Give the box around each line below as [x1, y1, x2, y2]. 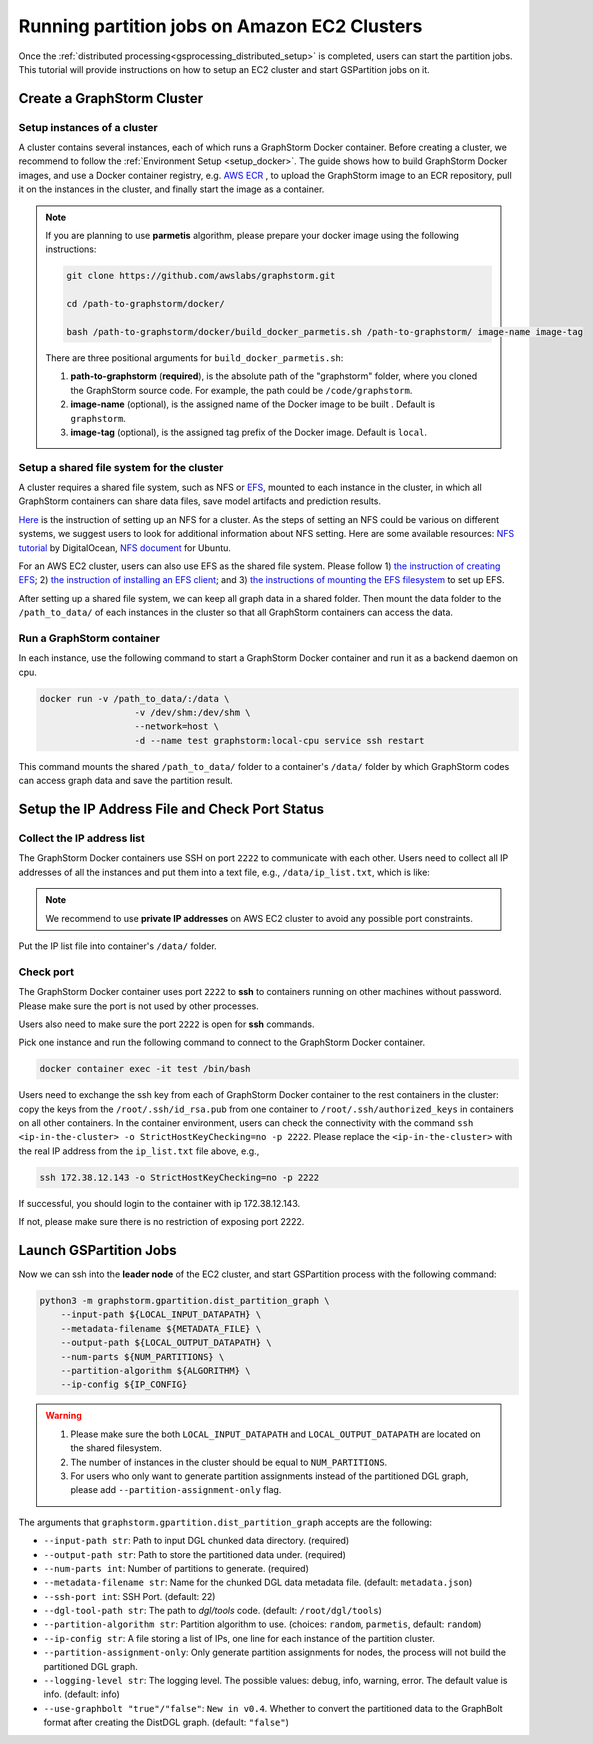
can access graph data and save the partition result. [18, 775, 234, 787]
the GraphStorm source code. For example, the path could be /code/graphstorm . [70, 384, 413, 396]
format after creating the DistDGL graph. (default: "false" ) [43, 1716, 290, 1729]
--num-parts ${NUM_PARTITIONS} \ [60, 1351, 225, 1362]
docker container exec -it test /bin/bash [39, 1063, 251, 1075]
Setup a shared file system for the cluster [18, 460, 224, 474]
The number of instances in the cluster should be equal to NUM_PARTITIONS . [70, 1456, 388, 1468]
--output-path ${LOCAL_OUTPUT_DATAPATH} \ [60, 1337, 272, 1349]
